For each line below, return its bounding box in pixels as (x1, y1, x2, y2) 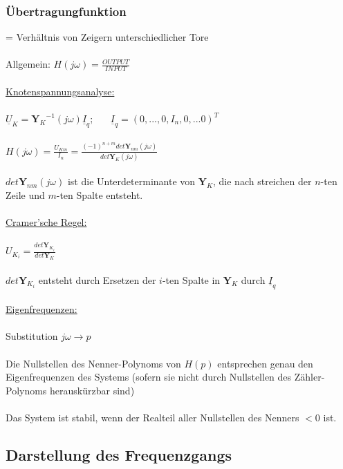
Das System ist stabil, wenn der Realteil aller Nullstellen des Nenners (6, 410, 299, 424)
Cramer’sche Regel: (6, 215, 87, 229)
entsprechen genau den (217, 356, 313, 370)
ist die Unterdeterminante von (67, 174, 196, 189)
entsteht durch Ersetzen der (38, 272, 156, 287)
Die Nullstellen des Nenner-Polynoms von (6, 356, 181, 370)
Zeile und (6, 188, 45, 202)
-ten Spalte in (162, 272, 221, 287)
